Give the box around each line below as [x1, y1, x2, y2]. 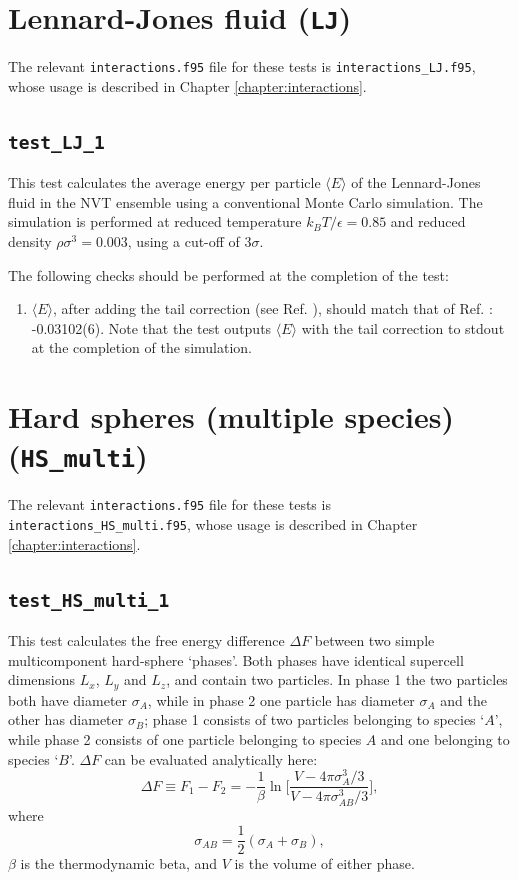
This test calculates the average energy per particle [8, 172, 321, 193]
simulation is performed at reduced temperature [8, 211, 302, 232]
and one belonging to [381, 728, 510, 749]
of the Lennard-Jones [351, 172, 481, 193]
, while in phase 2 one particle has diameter [147, 689, 415, 710]
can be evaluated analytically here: [104, 748, 318, 769]
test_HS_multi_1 [8, 589, 170, 611]
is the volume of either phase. [234, 853, 415, 874]
